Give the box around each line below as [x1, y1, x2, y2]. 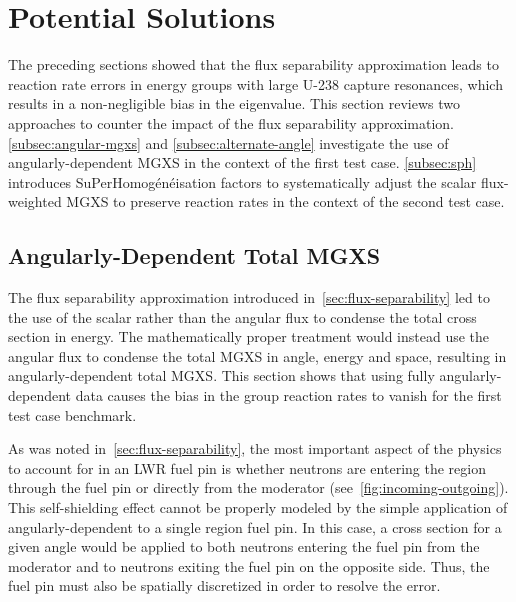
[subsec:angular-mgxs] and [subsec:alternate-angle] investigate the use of [8, 132, 449, 153]
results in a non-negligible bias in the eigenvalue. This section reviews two [8, 93, 461, 114]
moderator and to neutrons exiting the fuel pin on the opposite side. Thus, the [8, 555, 490, 576]
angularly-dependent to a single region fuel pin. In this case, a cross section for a [8, 516, 502, 537]
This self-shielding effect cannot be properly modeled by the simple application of [8, 497, 508, 518]
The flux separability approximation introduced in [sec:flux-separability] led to [8, 287, 490, 308]
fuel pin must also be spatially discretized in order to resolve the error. [8, 575, 441, 596]
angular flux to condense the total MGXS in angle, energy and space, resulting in [8, 345, 507, 366]
